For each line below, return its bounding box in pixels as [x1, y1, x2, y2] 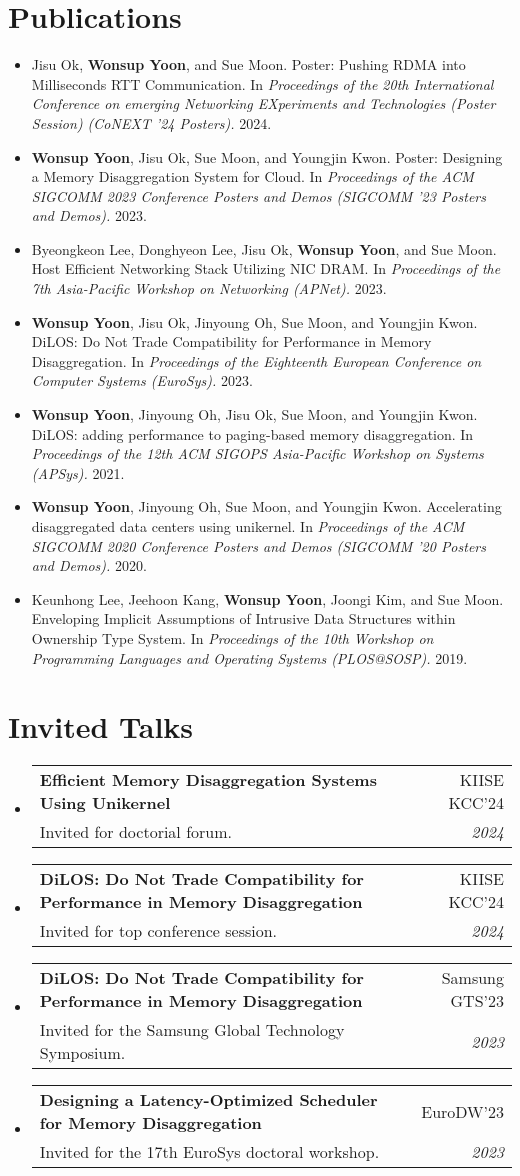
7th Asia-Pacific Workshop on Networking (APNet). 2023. [31, 278, 387, 299]
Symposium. [39, 1041, 126, 1065]
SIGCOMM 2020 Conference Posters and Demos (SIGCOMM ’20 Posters [31, 535, 486, 556]
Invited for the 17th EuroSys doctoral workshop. [39, 1140, 380, 1164]
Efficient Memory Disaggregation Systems [39, 768, 377, 792]
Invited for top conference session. [39, 919, 278, 943]
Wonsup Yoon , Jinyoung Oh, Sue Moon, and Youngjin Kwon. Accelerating [31, 496, 502, 517]
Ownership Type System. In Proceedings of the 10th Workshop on [31, 627, 434, 648]
